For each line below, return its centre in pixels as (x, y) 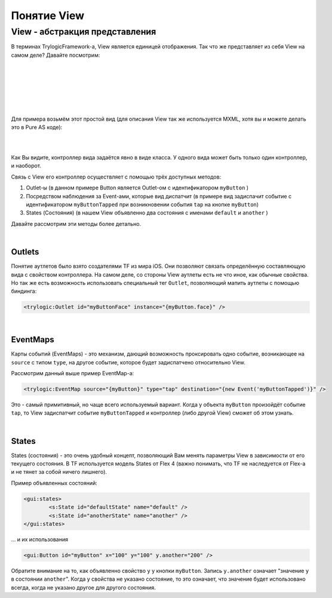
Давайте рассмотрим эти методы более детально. (76, 223)
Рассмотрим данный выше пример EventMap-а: (73, 373)
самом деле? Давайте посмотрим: (56, 55)
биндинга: (24, 291)
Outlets (25, 252)
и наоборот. (26, 166)
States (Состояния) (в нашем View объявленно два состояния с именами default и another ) (147, 213)
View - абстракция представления (84, 32)
